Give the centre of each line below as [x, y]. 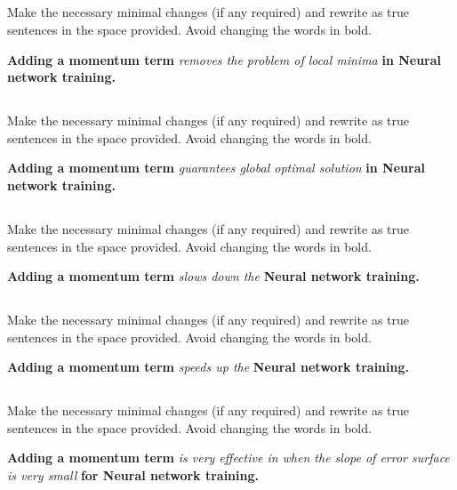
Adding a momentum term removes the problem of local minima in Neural [224, 59]
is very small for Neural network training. [133, 475]
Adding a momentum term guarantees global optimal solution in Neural [216, 168]
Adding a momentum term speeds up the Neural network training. [208, 367]
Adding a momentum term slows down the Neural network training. [213, 276]
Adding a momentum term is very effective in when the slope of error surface [228, 458]
